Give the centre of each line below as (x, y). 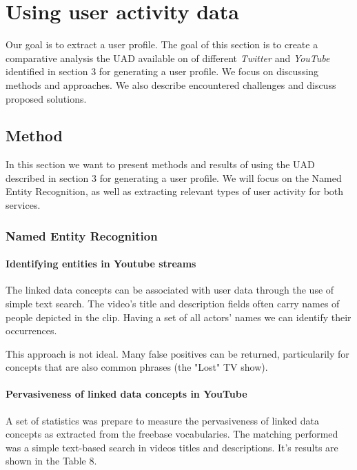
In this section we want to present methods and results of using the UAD (160, 164)
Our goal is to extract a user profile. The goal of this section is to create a (162, 44)
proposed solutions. (46, 98)
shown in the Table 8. (51, 461)
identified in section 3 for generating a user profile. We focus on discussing (162, 71)
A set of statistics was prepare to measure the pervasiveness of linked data (162, 420)
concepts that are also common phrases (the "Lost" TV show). (137, 367)
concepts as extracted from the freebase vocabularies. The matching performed (172, 434)
